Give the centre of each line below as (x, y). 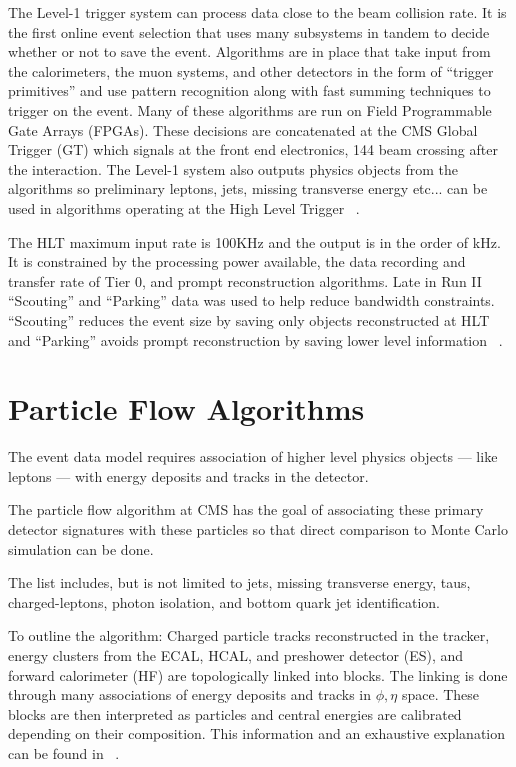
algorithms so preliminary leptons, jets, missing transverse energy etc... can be (248, 188)
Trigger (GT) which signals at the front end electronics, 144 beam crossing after (253, 149)
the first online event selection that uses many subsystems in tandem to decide (249, 31)
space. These (440, 694)
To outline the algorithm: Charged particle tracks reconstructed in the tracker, (249, 635)
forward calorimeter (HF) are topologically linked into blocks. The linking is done (258, 674)
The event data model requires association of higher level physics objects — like (253, 456)
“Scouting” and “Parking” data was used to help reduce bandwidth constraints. (251, 300)
